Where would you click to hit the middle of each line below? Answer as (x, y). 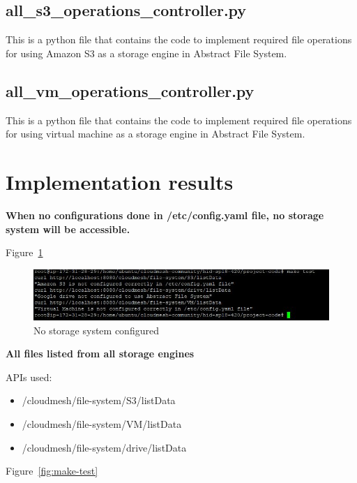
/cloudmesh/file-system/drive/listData (104, 447)
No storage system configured (96, 330)
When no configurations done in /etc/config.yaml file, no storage (165, 215)
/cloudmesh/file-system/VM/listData (102, 423)
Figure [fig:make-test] (52, 471)
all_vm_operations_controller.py (130, 90)
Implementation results (120, 181)
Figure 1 (24, 252)
